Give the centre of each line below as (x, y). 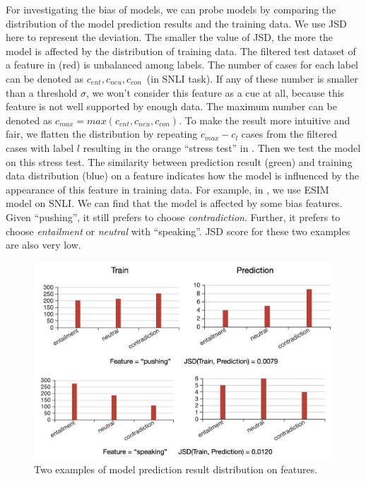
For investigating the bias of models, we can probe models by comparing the (171, 9)
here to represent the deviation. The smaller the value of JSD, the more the (170, 37)
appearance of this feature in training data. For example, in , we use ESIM (167, 189)
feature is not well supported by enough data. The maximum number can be (171, 106)
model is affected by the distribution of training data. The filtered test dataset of (181, 51)
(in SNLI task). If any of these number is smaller (252, 78)
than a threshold (42, 92)
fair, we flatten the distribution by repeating (102, 134)
